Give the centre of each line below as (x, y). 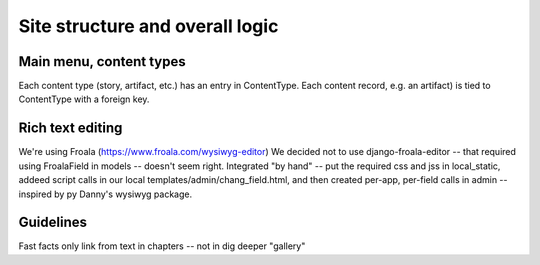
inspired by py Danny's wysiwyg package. (105, 194)
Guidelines (52, 222)
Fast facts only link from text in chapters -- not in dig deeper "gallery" (162, 246)
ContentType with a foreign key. (84, 99)
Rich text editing (70, 128)
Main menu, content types (102, 61)
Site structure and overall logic (148, 26)
